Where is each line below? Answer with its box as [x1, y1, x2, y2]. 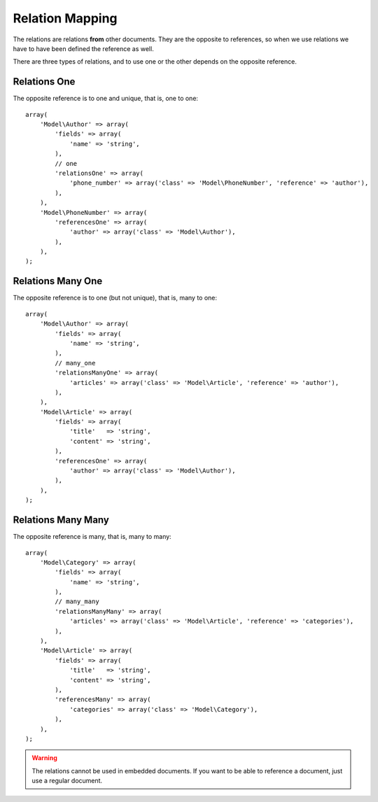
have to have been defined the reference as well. [13, 44, 154, 52]
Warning [31, 754, 57, 762]
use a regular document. [31, 777, 103, 785]
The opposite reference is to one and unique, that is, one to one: [13, 94, 199, 103]
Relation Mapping [13, 10, 118, 26]
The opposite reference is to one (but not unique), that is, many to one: [13, 294, 217, 302]
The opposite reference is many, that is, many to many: [13, 533, 171, 541]
